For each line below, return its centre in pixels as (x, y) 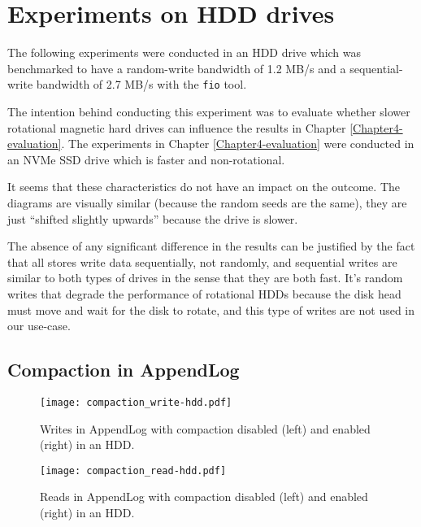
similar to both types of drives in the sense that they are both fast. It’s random (205, 278)
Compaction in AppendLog (124, 370)
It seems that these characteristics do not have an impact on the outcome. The (204, 187)
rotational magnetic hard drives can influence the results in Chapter (177, 127)
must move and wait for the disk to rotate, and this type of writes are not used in (211, 309)
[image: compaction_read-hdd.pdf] (133, 470)
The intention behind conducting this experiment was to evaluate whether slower (209, 111)
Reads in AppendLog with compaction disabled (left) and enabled (204, 497)
